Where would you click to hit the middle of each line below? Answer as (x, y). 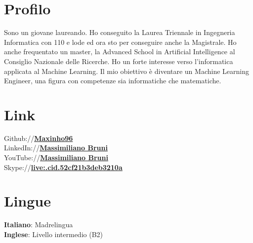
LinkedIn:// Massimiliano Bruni (56, 148)
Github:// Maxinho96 (39, 138)
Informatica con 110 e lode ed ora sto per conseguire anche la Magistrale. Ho (120, 42)
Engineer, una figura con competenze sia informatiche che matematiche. (113, 81)
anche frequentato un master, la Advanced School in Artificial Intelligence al (120, 52)
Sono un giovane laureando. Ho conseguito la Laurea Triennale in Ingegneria (120, 32)
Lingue (27, 201)
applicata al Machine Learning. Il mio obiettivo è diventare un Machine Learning (126, 71)
